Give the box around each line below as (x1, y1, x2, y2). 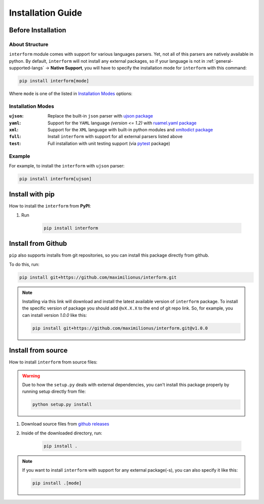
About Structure (9, 41, 48, 48)
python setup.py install (32, 402, 92, 408)
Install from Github (9, 240, 67, 248)
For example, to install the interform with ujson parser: (9, 163, 125, 168)
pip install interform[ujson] (19, 176, 92, 181)
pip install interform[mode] (19, 78, 89, 84)
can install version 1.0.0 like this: (22, 312, 88, 318)
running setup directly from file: (22, 388, 86, 394)
